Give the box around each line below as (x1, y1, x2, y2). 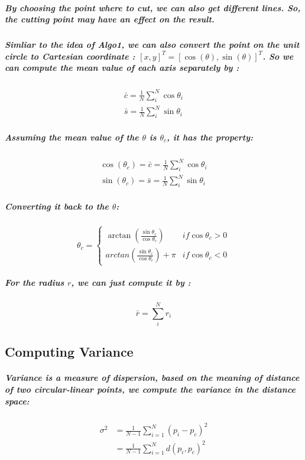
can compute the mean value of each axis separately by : (5, 61, 239, 74)
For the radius (5, 276, 64, 288)
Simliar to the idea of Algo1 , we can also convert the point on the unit (5, 38, 300, 51)
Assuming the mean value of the (5, 131, 139, 143)
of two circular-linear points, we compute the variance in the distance (5, 383, 296, 395)
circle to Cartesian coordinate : (5, 50, 135, 62)
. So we (262, 50, 294, 62)
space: (5, 394, 30, 407)
